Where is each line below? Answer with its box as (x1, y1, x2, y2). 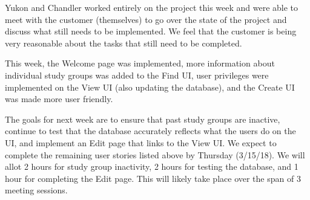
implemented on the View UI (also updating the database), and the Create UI (5, 80, 295, 93)
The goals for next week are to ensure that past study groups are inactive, (5, 112, 280, 125)
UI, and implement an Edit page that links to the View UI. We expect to (5, 136, 277, 149)
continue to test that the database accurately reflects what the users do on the (5, 124, 296, 137)
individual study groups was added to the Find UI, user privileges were (5, 68, 269, 81)
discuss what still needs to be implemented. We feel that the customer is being (5, 25, 297, 37)
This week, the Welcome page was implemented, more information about (5, 57, 275, 69)
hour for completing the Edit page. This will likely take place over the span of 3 (5, 172, 301, 184)
